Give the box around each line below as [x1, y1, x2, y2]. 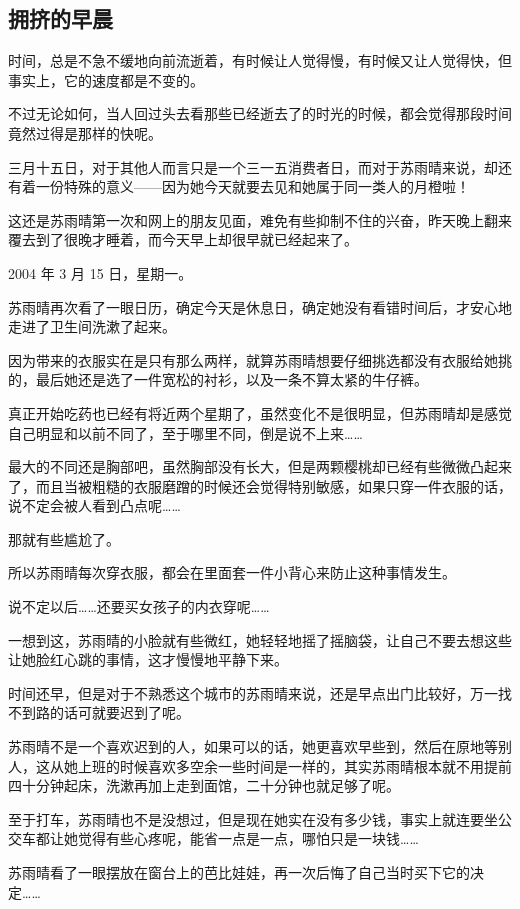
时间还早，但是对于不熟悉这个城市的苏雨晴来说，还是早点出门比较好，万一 [8, 682, 498, 703]
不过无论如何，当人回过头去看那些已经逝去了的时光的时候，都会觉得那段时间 [8, 103, 512, 124]
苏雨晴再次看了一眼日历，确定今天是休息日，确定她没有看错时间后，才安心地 [8, 296, 512, 317]
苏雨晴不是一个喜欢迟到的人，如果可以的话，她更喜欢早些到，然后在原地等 [8, 736, 498, 757]
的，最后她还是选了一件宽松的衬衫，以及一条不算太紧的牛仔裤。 [8, 369, 428, 390]
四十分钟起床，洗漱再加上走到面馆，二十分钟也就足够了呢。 [8, 775, 400, 796]
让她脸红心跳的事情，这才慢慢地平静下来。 [8, 649, 288, 670]
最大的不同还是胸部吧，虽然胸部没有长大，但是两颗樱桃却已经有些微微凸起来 [8, 456, 512, 477]
